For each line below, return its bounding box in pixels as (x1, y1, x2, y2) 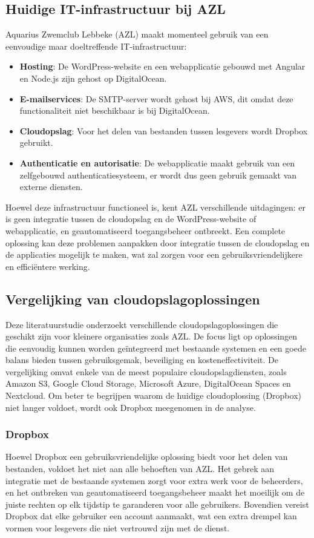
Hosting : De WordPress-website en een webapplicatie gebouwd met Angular (19, 60, 306, 73)
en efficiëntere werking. (5, 260, 90, 272)
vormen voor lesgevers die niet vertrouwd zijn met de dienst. (5, 522, 230, 534)
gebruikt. (19, 136, 53, 149)
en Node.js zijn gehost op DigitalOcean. (19, 71, 167, 84)
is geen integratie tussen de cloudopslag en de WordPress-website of (5, 212, 257, 225)
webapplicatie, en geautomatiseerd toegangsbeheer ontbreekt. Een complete (5, 224, 286, 237)
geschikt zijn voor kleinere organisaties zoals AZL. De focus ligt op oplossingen (5, 330, 298, 343)
